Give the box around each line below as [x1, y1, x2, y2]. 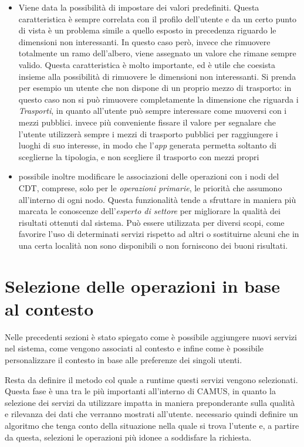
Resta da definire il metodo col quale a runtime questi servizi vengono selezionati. [5, 373, 298, 385]
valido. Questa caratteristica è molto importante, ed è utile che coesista [18, 58, 275, 70]
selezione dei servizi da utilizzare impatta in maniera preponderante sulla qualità [5, 396, 295, 408]
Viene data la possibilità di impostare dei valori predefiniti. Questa [18, 1, 259, 13]
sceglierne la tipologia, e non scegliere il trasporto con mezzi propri [18, 150, 259, 162]
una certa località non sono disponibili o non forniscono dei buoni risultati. [18, 239, 288, 251]
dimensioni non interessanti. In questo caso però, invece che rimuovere [18, 35, 271, 48]
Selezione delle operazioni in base [5, 273, 281, 297]
